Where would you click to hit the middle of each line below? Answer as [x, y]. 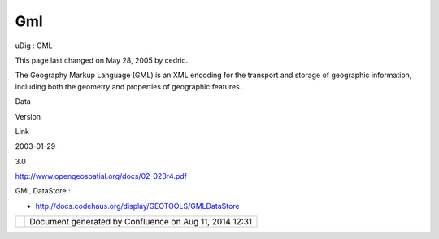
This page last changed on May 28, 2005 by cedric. [102, 60]
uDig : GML [34, 46]
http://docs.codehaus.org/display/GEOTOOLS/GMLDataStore [137, 206]
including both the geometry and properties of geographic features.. [129, 86]
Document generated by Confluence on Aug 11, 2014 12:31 [141, 222]
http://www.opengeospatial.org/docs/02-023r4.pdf [101, 176]
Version [28, 116]
